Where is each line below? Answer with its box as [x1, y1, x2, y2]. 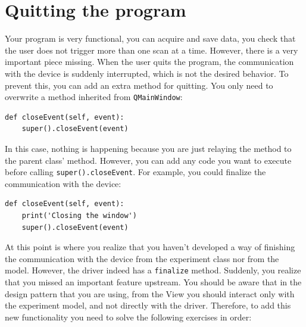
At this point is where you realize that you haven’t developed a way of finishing [5, 241, 295, 253]
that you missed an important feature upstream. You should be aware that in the [5, 276, 302, 288]
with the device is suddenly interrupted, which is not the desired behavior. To [5, 67, 289, 79]
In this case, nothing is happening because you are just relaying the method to [5, 142, 292, 154]
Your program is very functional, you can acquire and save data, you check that [5, 32, 296, 45]
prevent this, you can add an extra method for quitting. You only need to [5, 79, 273, 91]
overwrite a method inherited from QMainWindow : [5, 91, 183, 103]
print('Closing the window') [21, 211, 137, 220]
